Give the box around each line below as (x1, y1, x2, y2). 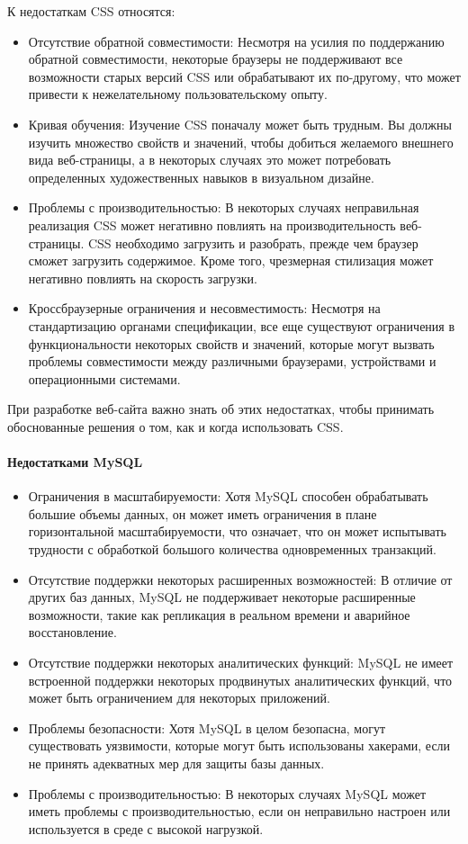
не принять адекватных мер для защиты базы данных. (28, 753, 325, 772)
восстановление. (28, 623, 117, 642)
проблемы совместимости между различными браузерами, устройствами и (28, 352, 436, 371)
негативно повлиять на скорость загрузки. (28, 268, 257, 287)
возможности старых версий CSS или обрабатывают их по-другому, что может (28, 67, 461, 85)
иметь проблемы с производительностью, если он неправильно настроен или (28, 802, 451, 821)
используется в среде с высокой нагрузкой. (28, 819, 264, 838)
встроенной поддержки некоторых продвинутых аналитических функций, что (28, 670, 453, 689)
